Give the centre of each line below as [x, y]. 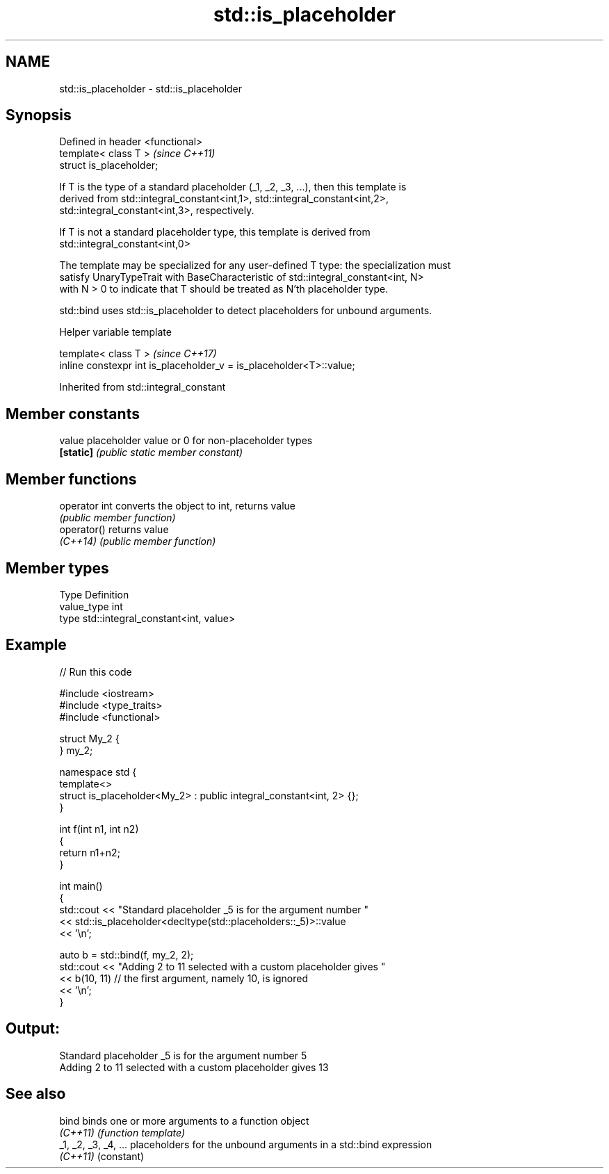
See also [36, 1094]
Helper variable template [115, 332]
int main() [81, 886]
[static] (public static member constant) [151, 453]
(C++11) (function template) [122, 1132]
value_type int [91, 606]
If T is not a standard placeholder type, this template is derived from [215, 232]
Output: [33, 1029]
